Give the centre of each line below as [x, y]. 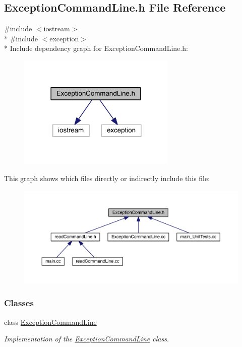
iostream [57, 28]
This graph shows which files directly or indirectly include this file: [107, 178]
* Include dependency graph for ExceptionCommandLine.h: [96, 48]
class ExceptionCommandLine [50, 322]
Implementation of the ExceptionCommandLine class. [87, 339]
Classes [19, 303]
